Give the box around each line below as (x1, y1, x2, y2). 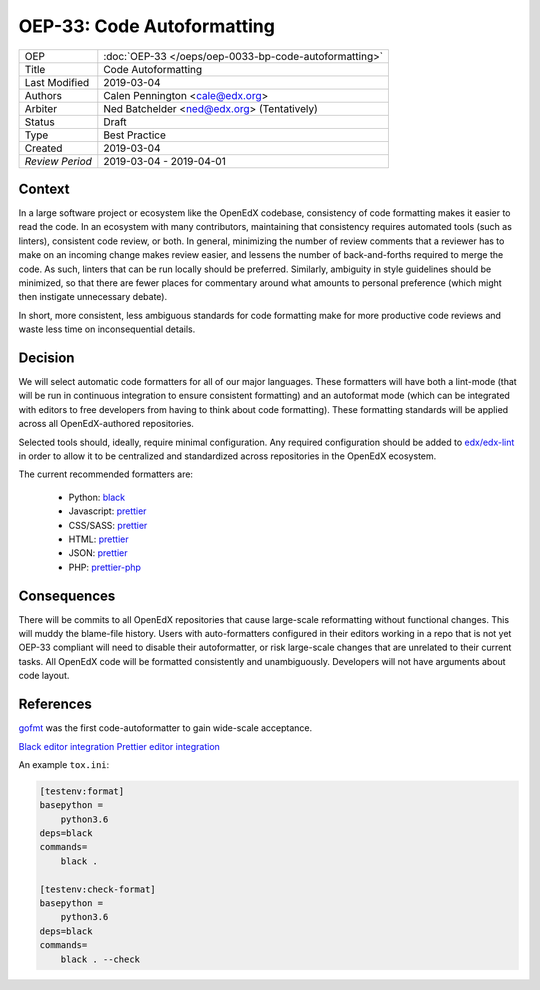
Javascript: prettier (68, 505, 147, 517)
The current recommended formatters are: (18, 468, 194, 480)
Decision (18, 350, 75, 366)
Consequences (18, 587, 116, 604)
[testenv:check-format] (39, 883, 157, 895)
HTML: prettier (68, 533, 129, 545)
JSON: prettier (68, 547, 128, 559)
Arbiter (24, 101, 58, 115)
